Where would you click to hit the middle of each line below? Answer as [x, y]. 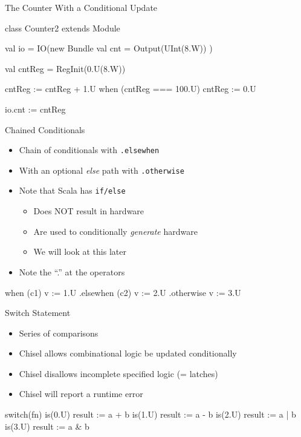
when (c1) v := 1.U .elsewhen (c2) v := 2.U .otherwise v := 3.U [123, 292]
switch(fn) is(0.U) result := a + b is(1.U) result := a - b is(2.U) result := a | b [150, 414]
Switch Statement [38, 313]
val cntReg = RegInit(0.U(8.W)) [65, 68]
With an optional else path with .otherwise [102, 170]
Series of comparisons [59, 333]
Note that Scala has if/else [72, 190]
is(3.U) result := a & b [47, 426]
